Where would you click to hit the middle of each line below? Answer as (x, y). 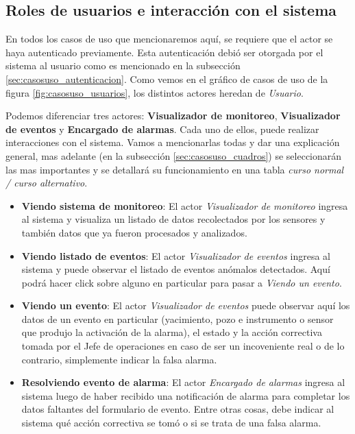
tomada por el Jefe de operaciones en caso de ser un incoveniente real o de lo (183, 346)
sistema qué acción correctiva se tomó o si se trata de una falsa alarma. (171, 423)
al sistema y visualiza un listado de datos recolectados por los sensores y (173, 219)
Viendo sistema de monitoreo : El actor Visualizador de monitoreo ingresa (185, 205)
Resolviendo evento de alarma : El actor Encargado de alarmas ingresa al (183, 382)
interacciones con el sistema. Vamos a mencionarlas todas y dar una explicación (173, 142)
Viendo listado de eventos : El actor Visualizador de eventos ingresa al (176, 255)
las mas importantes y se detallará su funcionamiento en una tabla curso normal (175, 169)
